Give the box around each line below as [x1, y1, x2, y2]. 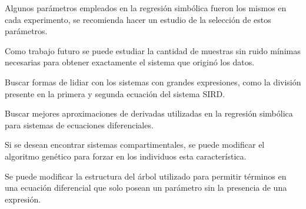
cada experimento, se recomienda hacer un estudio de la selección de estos [5, 13, 271, 25]
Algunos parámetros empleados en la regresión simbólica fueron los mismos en [5, 2, 287, 14]
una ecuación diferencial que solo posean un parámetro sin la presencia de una [5, 181, 287, 194]
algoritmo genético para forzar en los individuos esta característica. [5, 150, 247, 162]
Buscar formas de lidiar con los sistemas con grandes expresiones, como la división [5, 75, 301, 88]
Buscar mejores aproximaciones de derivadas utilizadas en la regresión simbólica [5, 107, 293, 120]
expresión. [5, 193, 41, 205]
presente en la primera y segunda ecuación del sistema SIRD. [5, 87, 225, 99]
